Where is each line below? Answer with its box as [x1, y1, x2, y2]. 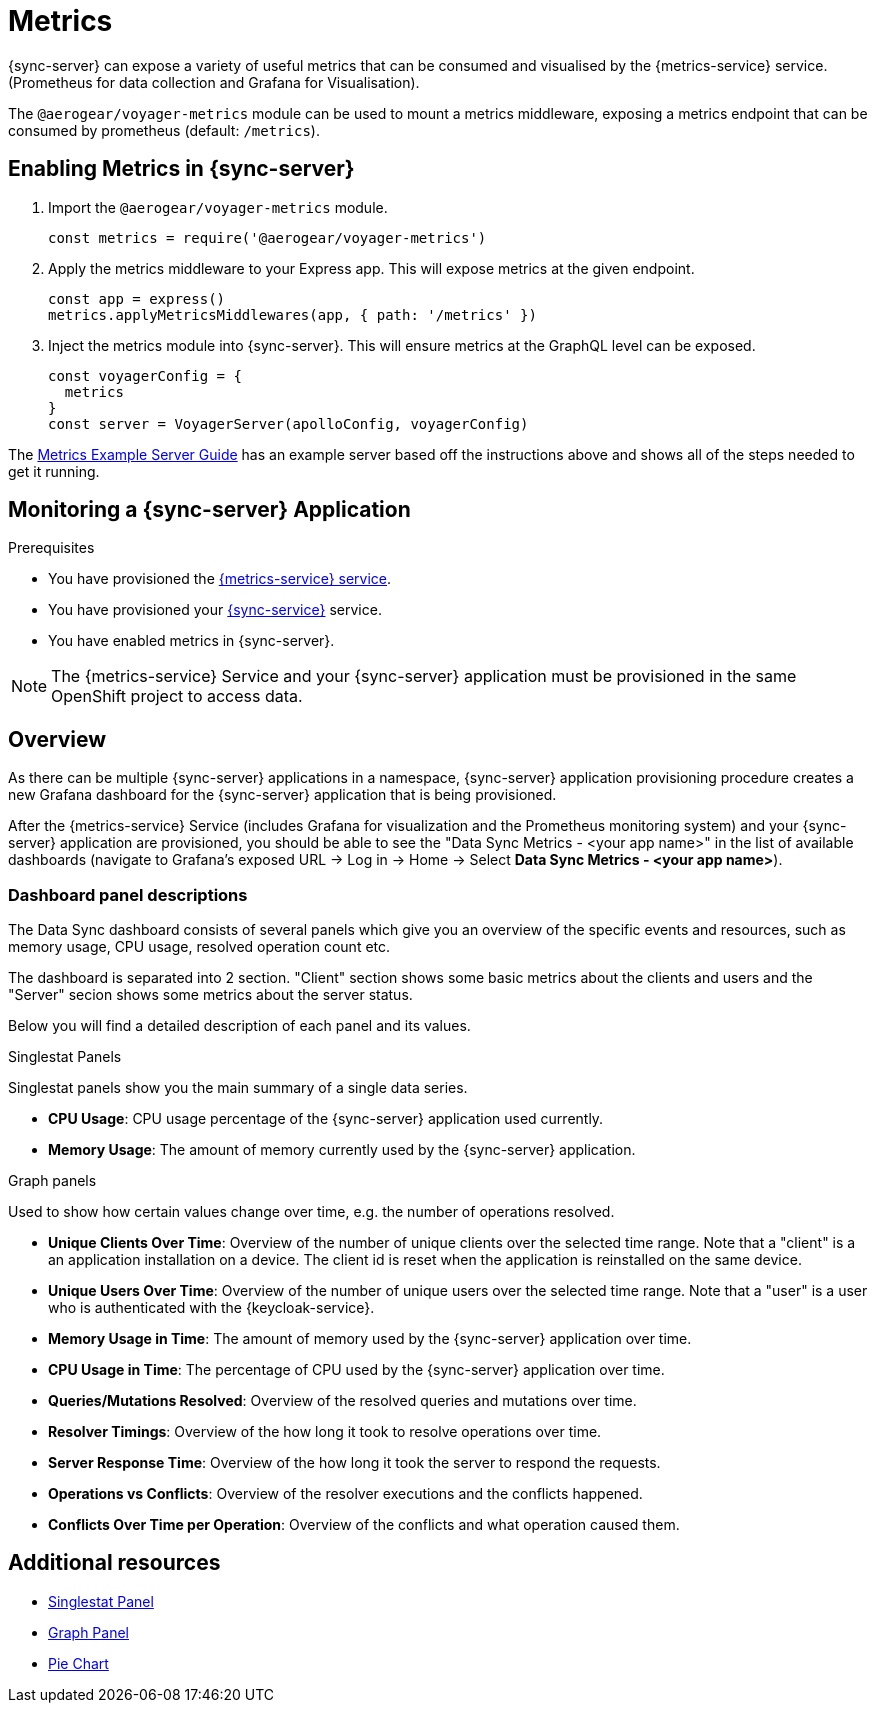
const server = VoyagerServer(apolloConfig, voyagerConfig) [48, 415, 529, 432]
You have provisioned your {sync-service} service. [48, 601, 382, 619]
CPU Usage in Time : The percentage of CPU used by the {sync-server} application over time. [48, 1361, 665, 1379]
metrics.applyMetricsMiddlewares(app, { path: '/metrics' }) [48, 306, 537, 323]
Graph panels [8, 1172, 97, 1190]
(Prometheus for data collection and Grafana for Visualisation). [8, 73, 420, 91]
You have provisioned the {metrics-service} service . [48, 570, 392, 588]
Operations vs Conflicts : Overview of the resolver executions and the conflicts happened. [48, 1485, 643, 1503]
